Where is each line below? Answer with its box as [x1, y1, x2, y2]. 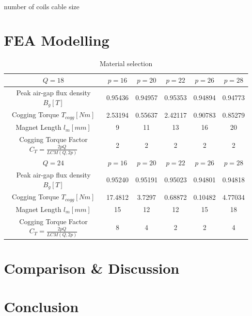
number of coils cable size [4, 1, 79, 11]
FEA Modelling [4, 30, 110, 50]
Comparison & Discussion [4, 258, 180, 278]
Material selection [99, 58, 153, 68]
